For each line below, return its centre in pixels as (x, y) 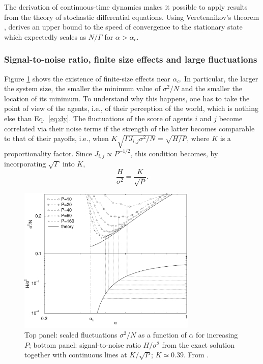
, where (198, 138)
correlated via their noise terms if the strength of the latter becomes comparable (129, 128)
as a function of (162, 335)
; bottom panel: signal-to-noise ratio (85, 344)
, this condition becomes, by (174, 153)
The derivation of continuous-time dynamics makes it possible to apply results (126, 7)
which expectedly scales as (45, 36)
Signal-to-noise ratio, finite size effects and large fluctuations (131, 59)
